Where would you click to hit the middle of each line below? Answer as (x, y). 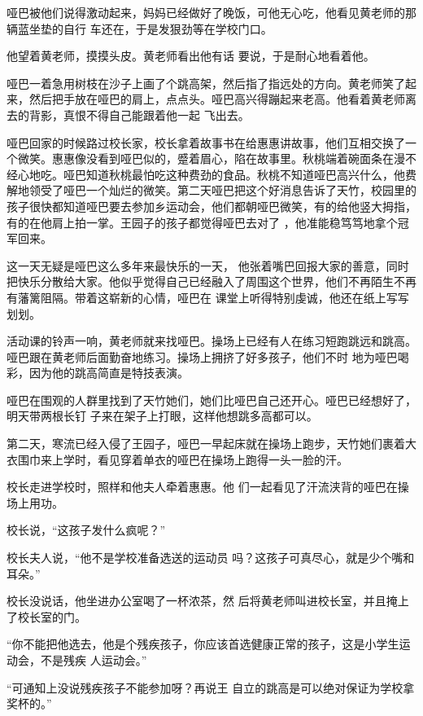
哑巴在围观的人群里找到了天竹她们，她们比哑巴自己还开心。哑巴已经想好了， (211, 400)
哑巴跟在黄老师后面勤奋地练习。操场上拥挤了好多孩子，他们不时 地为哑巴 (202, 356)
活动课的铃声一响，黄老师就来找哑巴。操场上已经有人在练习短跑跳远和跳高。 (211, 341)
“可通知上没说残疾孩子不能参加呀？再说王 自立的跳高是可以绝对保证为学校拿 (211, 687)
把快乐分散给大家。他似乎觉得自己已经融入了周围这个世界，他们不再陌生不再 (211, 281)
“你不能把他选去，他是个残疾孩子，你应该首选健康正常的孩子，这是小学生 (203, 644)
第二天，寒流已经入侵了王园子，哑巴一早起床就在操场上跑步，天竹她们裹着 (206, 444)
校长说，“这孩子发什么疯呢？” (86, 530)
